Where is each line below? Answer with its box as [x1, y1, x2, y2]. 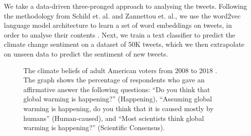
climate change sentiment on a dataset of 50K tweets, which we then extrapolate [4, 39, 245, 49]
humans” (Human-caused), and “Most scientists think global [23, 113, 204, 123]
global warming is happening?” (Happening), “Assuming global [23, 94, 212, 104]
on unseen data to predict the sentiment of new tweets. [4, 48, 168, 58]
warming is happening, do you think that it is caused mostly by [23, 103, 214, 113]
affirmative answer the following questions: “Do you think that [23, 84, 210, 94]
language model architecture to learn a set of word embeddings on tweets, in [4, 20, 232, 30]
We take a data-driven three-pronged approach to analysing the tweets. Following [4, 1, 247, 11]
